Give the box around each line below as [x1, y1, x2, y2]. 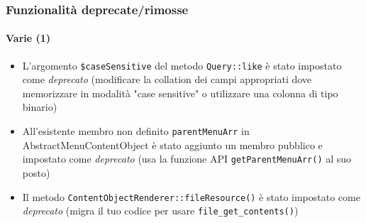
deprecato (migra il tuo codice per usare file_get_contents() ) [22, 203, 299, 218]
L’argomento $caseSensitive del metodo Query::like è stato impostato [22, 58, 342, 72]
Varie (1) [6, 31, 51, 45]
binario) [22, 99, 57, 114]
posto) [22, 165, 50, 180]
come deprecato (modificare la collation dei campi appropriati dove [22, 72, 312, 87]
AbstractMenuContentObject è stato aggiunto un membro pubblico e [22, 137, 323, 152]
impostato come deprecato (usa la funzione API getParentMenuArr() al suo [22, 151, 352, 166]
